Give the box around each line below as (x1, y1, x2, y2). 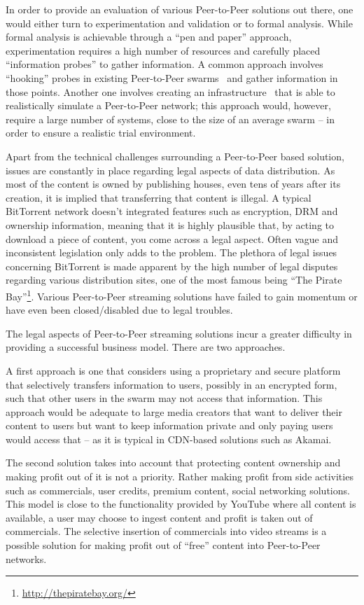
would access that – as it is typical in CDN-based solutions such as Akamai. (6, 431, 332, 446)
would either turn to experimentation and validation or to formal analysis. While (6, 15, 353, 30)
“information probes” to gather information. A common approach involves (6, 57, 323, 71)
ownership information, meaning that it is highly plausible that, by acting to (6, 217, 334, 232)
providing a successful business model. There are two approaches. (6, 340, 286, 354)
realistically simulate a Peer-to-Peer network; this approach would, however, (6, 98, 331, 113)
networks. (6, 551, 47, 566)
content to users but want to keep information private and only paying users (6, 418, 333, 433)
